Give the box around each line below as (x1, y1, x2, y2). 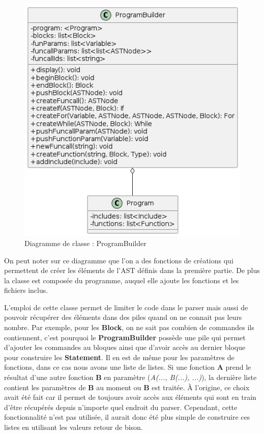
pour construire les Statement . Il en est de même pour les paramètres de (4, 351, 234, 362)
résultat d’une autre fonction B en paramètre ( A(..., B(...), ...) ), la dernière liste (4, 372, 257, 383)
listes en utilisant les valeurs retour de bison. (4, 422, 143, 432)
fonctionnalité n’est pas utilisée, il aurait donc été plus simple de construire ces (4, 412, 250, 422)
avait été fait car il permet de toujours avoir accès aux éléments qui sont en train (4, 392, 256, 402)
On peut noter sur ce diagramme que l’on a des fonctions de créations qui (4, 255, 233, 265)
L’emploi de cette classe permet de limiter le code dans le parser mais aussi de (4, 302, 248, 312)
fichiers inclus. (4, 285, 48, 295)
